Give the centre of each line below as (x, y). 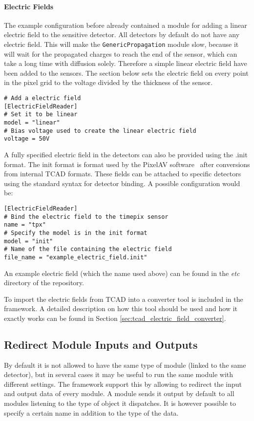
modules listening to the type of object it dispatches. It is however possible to (120, 403)
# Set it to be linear (41, 115)
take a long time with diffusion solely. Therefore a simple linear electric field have (126, 63)
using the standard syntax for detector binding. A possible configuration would (122, 183)
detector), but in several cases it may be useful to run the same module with (119, 374)
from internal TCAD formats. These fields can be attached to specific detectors (123, 174)
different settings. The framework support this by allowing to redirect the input (123, 384)
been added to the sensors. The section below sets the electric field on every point (126, 73)
